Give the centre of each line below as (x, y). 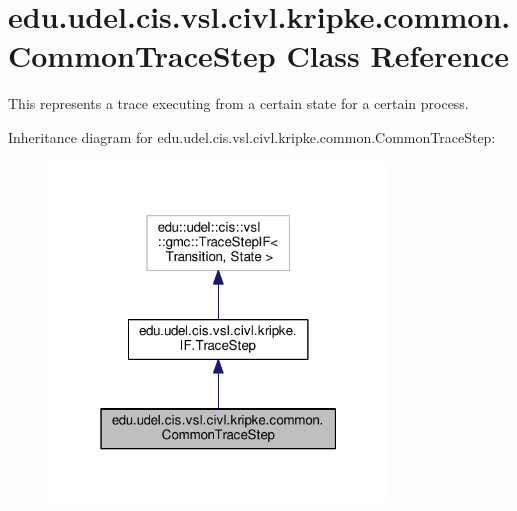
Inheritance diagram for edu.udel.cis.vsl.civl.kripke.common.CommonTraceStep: (252, 136)
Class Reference (397, 55)
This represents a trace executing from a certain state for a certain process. (238, 103)
